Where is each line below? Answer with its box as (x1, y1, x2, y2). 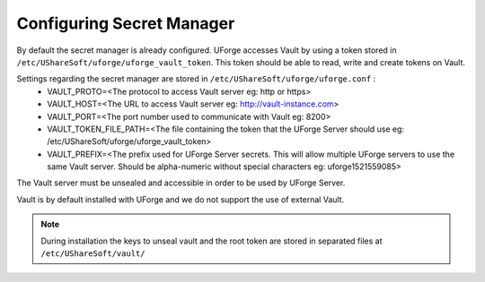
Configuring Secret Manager (16, 13, 235, 33)
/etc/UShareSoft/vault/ (40, 249, 145, 259)
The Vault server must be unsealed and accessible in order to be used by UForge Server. (16, 177, 346, 188)
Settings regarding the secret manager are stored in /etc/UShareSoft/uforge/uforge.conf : (16, 73, 376, 84)
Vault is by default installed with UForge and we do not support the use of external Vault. (16, 193, 345, 205)
